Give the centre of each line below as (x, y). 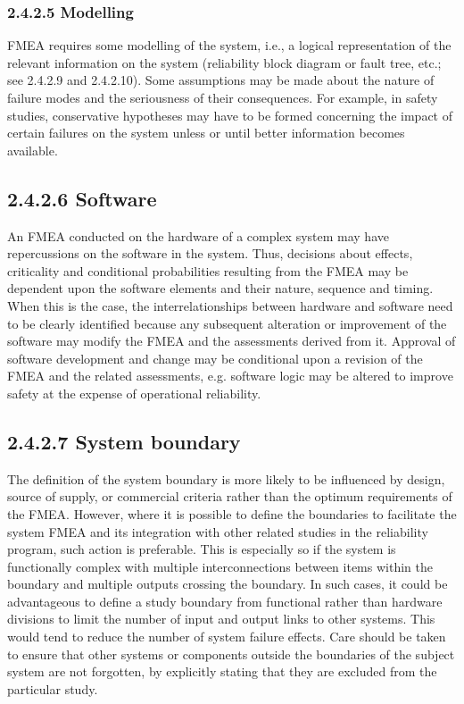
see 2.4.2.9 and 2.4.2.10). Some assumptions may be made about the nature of (221, 80)
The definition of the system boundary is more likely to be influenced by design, (226, 478)
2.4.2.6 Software (82, 198)
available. (33, 150)
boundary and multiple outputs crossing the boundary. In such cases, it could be (228, 584)
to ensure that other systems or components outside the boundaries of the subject (231, 654)
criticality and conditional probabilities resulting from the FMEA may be (208, 270)
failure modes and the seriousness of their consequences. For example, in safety (223, 97)
